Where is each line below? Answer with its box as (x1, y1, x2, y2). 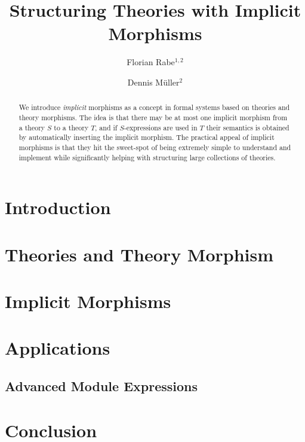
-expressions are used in (124, 122, 198, 132)
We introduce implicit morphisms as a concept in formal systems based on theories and (19, 102, 290, 112)
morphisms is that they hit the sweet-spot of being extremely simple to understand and (19, 142, 291, 152)
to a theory (54, 122, 89, 132)
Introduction (5, 195, 111, 220)
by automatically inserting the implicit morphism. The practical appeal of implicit (19, 132, 275, 142)
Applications (5, 336, 110, 360)
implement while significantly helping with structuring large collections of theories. (19, 152, 276, 162)
